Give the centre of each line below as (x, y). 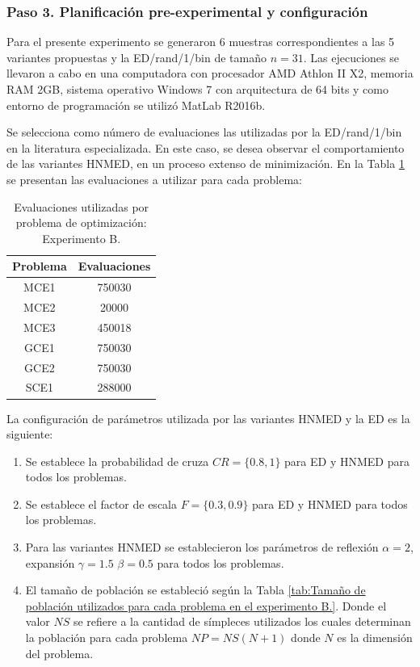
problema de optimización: (81, 222)
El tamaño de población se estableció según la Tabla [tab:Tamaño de (195, 590)
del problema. (59, 653)
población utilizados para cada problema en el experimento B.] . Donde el (206, 605)
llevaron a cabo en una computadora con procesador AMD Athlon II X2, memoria (210, 73)
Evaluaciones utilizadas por (82, 206)
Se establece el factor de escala (101, 503)
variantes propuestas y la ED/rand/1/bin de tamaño (136, 57)
